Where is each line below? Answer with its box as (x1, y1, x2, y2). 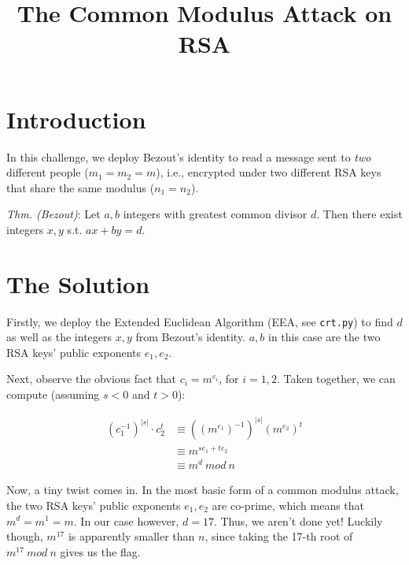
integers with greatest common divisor (123, 206, 308, 222)
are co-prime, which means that (212, 496, 365, 513)
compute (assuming (6, 386, 100, 403)
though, (6, 528, 43, 545)
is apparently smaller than (68, 528, 195, 545)
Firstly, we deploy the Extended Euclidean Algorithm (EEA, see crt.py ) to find (6, 313, 393, 329)
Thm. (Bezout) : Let (6, 206, 101, 222)
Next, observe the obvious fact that (6, 370, 177, 387)
